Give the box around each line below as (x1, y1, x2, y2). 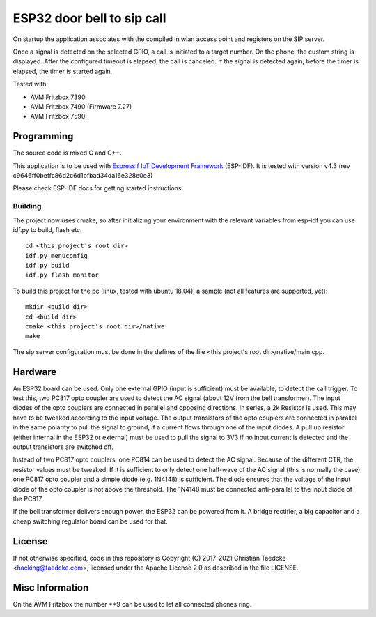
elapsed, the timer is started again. (13, 67, 113, 75)
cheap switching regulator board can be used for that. (13, 517, 168, 526)
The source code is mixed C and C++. (13, 148, 122, 157)
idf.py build (25, 261, 70, 270)
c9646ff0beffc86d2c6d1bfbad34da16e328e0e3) (13, 171, 153, 179)
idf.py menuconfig (25, 252, 88, 259)
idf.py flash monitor (25, 271, 99, 279)
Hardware (13, 366, 57, 378)
